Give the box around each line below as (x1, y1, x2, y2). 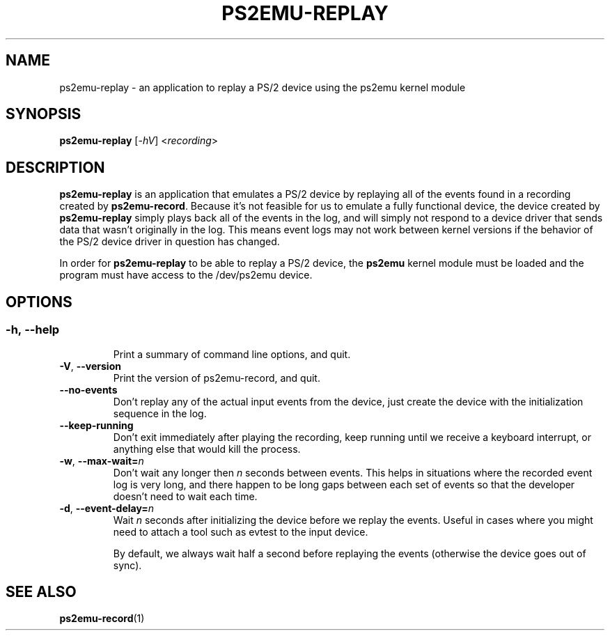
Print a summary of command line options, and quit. (113, 348, 351, 360)
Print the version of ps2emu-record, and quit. (113, 371, 320, 384)
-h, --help (6, 323, 60, 337)
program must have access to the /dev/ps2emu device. (59, 269, 313, 281)
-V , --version (59, 359, 121, 372)
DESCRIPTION (6, 158, 105, 176)
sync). (113, 559, 142, 571)
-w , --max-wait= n (59, 454, 144, 467)
